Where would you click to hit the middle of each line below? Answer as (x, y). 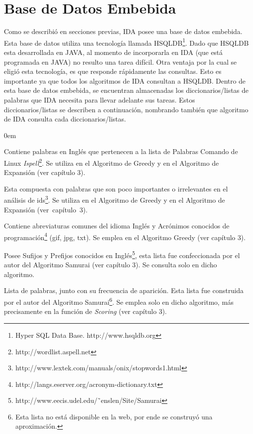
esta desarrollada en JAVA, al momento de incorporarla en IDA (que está (113, 52)
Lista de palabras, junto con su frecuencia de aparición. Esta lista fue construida (124, 290)
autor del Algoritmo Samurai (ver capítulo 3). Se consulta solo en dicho (110, 265)
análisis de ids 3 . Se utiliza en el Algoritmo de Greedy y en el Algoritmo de (115, 199)
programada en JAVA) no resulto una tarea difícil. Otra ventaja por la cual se (120, 61)
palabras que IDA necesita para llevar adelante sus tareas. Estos (99, 99)
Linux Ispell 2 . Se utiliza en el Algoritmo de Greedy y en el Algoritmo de (111, 162)
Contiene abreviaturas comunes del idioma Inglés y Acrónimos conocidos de (117, 226)
